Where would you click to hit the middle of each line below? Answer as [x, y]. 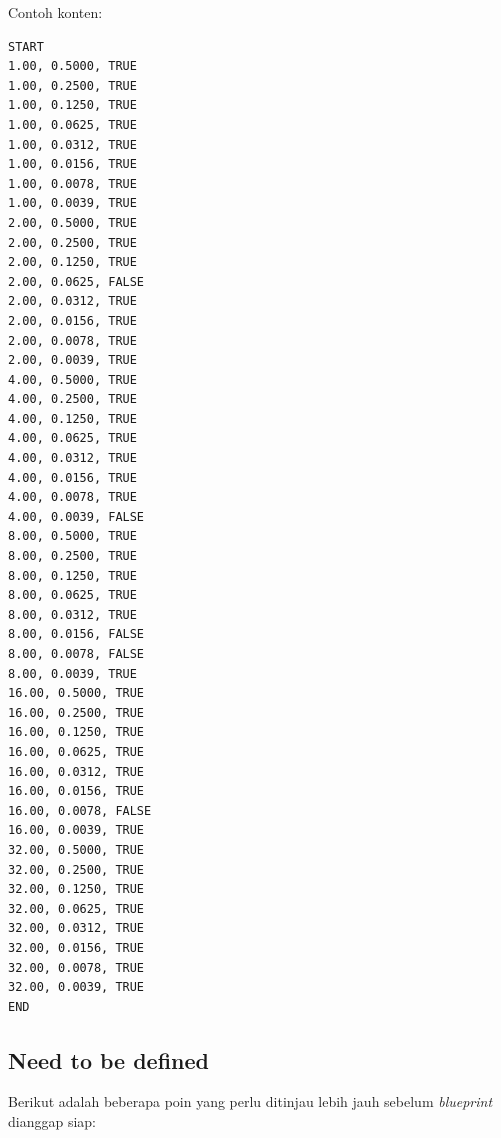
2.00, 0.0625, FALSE [76, 281]
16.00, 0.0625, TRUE [76, 751]
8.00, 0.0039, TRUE [72, 673]
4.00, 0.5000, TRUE [72, 379]
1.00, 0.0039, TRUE [72, 203]
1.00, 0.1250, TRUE [72, 105]
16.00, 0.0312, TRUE [76, 771]
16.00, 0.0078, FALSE [80, 810]
